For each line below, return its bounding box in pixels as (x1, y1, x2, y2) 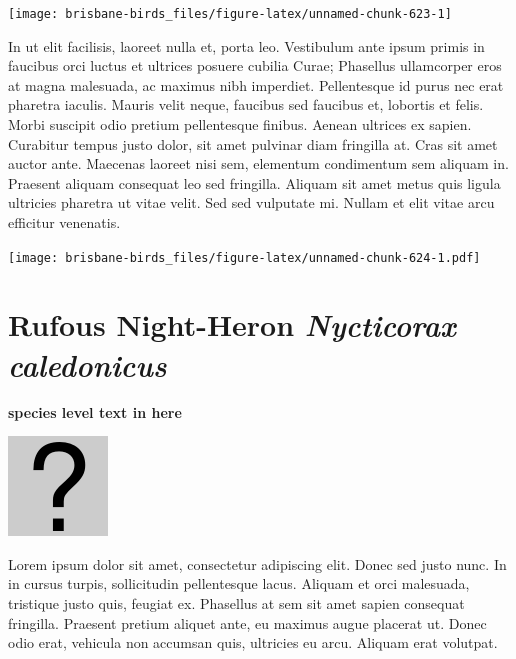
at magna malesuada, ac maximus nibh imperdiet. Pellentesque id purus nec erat (8, 74, 504, 95)
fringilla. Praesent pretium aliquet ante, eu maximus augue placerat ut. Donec (8, 612, 487, 633)
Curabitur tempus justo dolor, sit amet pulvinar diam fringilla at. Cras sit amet (8, 133, 498, 154)
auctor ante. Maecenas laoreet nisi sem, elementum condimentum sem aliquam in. (8, 153, 509, 174)
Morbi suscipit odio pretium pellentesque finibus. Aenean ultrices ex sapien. (8, 114, 472, 135)
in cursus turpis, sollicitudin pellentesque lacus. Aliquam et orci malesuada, (8, 573, 470, 594)
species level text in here (8, 401, 182, 422)
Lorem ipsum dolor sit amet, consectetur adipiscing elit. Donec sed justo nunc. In (8, 553, 507, 574)
